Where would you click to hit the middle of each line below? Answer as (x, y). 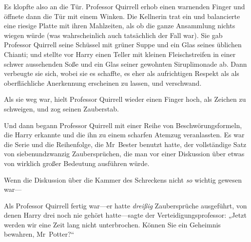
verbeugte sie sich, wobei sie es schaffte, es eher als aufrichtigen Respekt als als (122, 73)
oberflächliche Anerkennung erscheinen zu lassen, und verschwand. (103, 83)
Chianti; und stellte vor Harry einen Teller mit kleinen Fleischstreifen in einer (120, 54)
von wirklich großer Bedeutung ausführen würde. (77, 163)
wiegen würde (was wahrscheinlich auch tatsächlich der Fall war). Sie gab (113, 35)
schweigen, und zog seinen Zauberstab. (61, 108)
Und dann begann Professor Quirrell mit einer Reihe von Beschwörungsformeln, (123, 125)
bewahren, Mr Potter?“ (39, 234)
